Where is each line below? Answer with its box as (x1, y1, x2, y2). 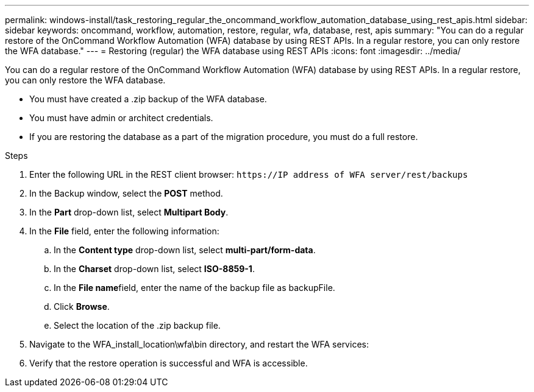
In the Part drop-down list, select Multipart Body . (29, 207, 229, 217)
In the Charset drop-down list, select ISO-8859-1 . (54, 264, 255, 274)
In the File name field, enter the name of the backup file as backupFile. (54, 282, 335, 293)
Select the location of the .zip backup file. (54, 320, 221, 331)
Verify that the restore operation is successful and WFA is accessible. (29, 358, 308, 368)
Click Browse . (54, 301, 110, 312)
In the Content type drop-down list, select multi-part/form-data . (54, 245, 316, 255)
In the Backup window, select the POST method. (29, 188, 223, 198)
